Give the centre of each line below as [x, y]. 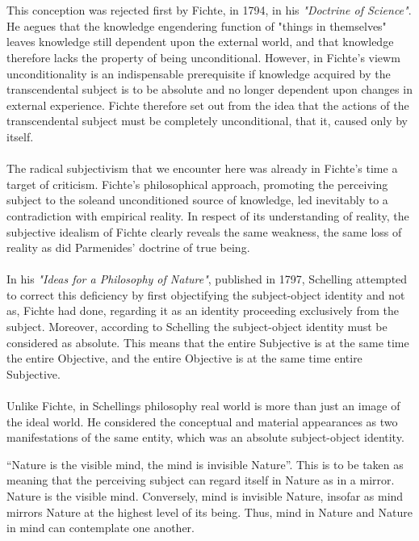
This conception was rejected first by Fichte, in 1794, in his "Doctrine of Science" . [209, 10]
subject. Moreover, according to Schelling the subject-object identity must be [197, 327]
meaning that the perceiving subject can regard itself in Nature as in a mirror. [201, 480]
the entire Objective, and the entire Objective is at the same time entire [184, 358]
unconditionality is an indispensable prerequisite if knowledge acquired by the [199, 73]
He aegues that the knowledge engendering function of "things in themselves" [197, 25]
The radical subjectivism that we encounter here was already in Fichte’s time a [202, 168]
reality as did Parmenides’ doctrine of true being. [128, 247]
